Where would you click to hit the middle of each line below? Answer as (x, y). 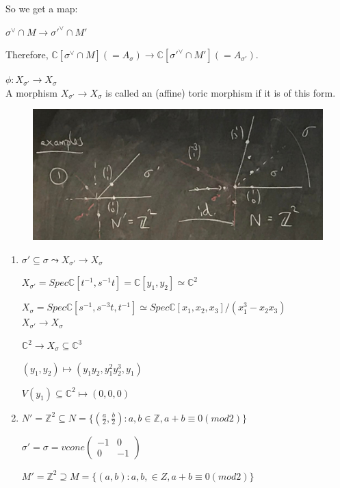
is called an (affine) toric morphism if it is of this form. (221, 92)
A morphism (31, 92)
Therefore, (27, 54)
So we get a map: (42, 8)
